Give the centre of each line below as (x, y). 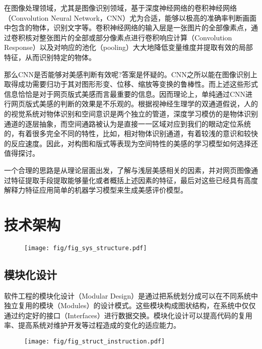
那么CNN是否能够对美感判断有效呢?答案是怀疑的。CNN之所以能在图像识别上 (131, 74)
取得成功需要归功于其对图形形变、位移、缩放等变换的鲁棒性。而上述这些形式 (131, 84)
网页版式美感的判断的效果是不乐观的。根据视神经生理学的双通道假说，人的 (134, 104)
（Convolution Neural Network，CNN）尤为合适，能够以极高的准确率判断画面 (130, 17)
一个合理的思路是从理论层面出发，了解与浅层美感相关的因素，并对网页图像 (127, 170)
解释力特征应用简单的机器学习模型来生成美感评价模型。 (96, 190)
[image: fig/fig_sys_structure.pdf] (86, 248)
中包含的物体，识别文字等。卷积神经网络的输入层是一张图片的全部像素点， (127, 27)
